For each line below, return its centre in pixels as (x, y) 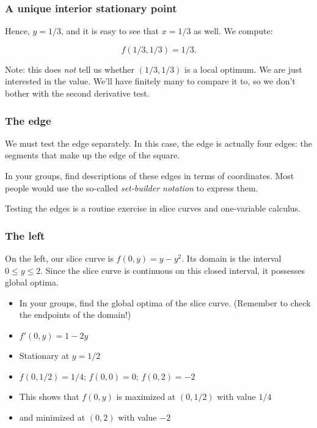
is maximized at (146, 397)
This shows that (49, 397)
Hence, (17, 31)
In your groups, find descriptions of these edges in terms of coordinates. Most (150, 175)
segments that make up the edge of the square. (93, 155)
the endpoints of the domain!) (75, 315)
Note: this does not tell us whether (70, 69)
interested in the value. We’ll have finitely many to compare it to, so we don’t (150, 81)
